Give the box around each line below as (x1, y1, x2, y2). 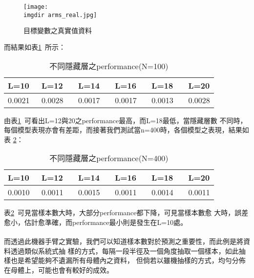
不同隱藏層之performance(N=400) (49, 152, 169, 164)
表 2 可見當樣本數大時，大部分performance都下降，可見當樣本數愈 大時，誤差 (4, 207, 249, 218)
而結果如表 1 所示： (4, 41, 65, 52)
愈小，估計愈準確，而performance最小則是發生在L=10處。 (4, 217, 188, 227)
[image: (23, 3, 48, 10)
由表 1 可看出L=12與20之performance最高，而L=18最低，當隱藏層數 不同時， (4, 115, 247, 125)
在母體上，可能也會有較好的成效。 (4, 264, 113, 275)
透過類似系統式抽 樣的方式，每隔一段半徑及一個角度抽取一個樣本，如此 (10, 245, 239, 256)
